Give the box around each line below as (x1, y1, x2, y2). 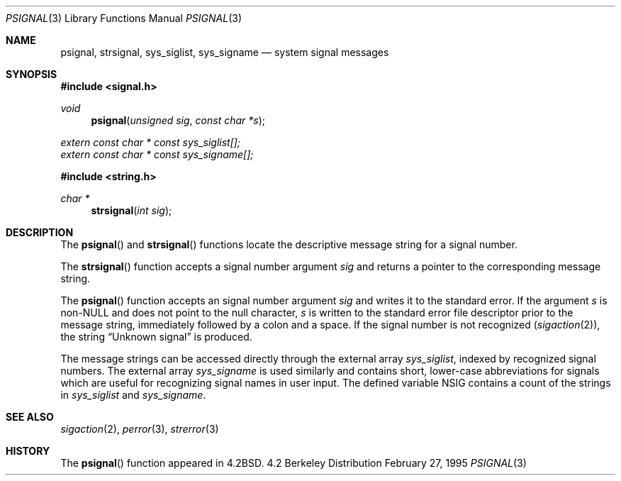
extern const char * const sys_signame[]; (60, 148, 254, 160)
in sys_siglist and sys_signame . (60, 389, 206, 401)
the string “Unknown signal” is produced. (60, 331, 252, 343)
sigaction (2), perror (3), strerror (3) (60, 423, 219, 435)
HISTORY (6, 445, 50, 457)
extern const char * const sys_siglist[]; (60, 136, 241, 148)
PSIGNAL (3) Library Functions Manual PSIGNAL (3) (6, 12, 242, 24)
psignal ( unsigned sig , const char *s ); (91, 114, 266, 126)
